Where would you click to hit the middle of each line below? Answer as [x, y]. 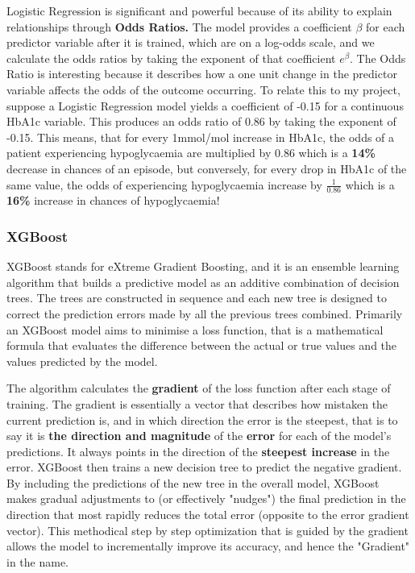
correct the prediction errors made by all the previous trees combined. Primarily [205, 313]
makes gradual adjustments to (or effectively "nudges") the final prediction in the [206, 498]
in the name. [37, 561]
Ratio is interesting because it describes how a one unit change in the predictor [202, 74]
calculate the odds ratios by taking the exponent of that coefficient [171, 58]
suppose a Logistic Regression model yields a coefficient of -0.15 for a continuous [205, 105]
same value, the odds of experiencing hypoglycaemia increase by [164, 184]
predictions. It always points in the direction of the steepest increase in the [198, 451]
